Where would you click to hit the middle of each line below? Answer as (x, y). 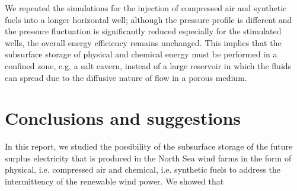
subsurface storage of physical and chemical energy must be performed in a (141, 54)
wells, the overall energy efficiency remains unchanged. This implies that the (143, 42)
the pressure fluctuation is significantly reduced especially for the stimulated (143, 31)
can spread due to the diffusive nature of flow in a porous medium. (126, 77)
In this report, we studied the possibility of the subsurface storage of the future (149, 146)
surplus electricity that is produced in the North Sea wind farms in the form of (148, 158)
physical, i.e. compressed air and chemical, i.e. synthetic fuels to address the (143, 169)
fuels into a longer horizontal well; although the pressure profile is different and (148, 19)
